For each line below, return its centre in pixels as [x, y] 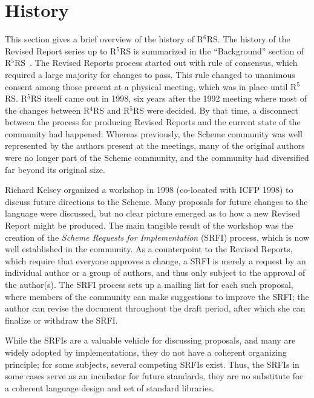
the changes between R [47, 110]
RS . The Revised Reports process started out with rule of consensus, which [156, 63]
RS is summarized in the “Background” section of [212, 51]
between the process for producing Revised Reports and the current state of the [153, 122]
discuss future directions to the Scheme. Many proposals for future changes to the [156, 201]
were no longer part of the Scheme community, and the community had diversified [157, 158]
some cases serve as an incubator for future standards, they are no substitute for [154, 376]
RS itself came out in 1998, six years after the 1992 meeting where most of [168, 98]
